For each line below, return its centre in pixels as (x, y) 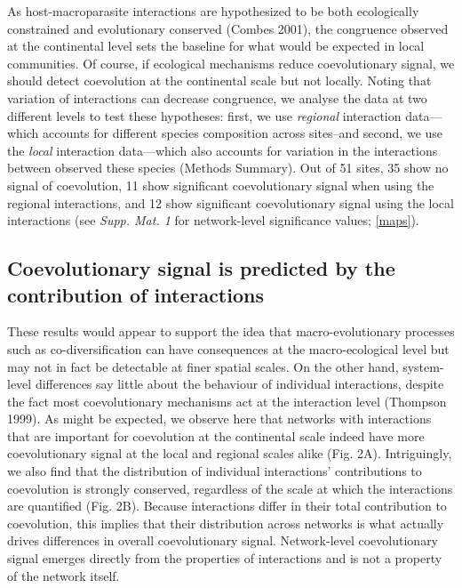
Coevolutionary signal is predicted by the (201, 268)
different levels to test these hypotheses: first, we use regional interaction (204, 115)
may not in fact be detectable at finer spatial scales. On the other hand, (203, 366)
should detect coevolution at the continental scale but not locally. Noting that (219, 81)
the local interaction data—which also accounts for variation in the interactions (223, 150)
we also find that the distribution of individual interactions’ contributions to (215, 471)
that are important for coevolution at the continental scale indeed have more (216, 435)
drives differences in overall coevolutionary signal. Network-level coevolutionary (223, 540)
